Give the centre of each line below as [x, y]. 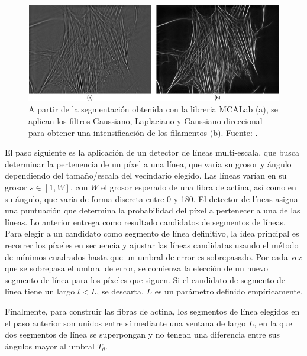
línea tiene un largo [40, 291]
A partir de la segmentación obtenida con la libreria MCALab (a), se [153, 109]
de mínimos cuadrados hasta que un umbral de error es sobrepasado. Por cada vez [153, 256]
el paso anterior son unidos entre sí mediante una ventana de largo [125, 323]
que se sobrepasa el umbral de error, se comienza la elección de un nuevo [136, 268]
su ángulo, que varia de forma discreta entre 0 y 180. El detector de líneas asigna [151, 198]
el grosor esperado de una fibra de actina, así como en [199, 187]
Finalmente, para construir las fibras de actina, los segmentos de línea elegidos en [152, 311]
